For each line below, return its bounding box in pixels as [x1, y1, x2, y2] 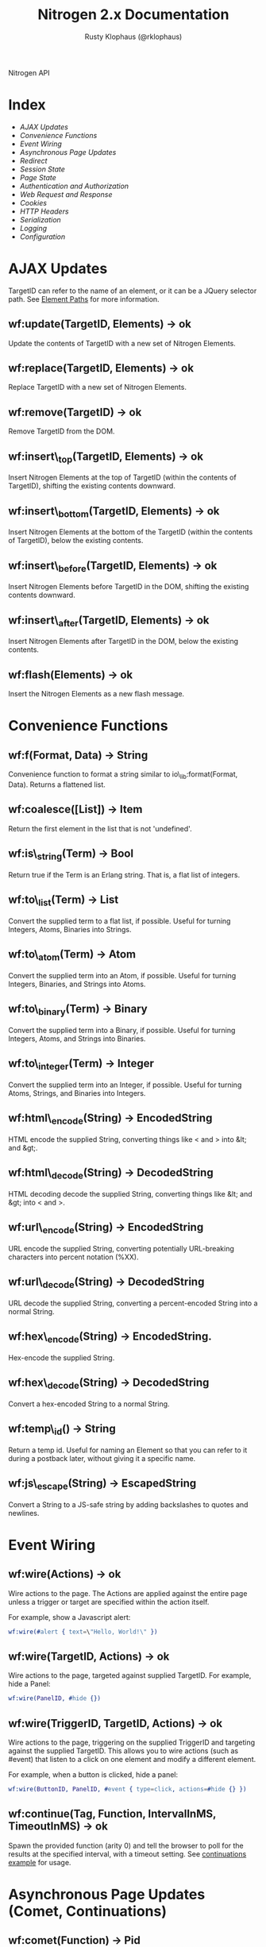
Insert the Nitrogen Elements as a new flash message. [8, 689, 185, 699]
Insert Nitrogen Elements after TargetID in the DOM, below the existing [8, 637, 239, 646]
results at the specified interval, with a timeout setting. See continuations [8, 1849, 247, 1859]
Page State [19, 172, 57, 182]
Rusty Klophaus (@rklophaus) [84, 32, 183, 41]
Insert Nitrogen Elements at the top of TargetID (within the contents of [8, 472, 237, 482]
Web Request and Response [19, 189, 113, 199]
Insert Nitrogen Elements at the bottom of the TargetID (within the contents [8, 527, 253, 537]
